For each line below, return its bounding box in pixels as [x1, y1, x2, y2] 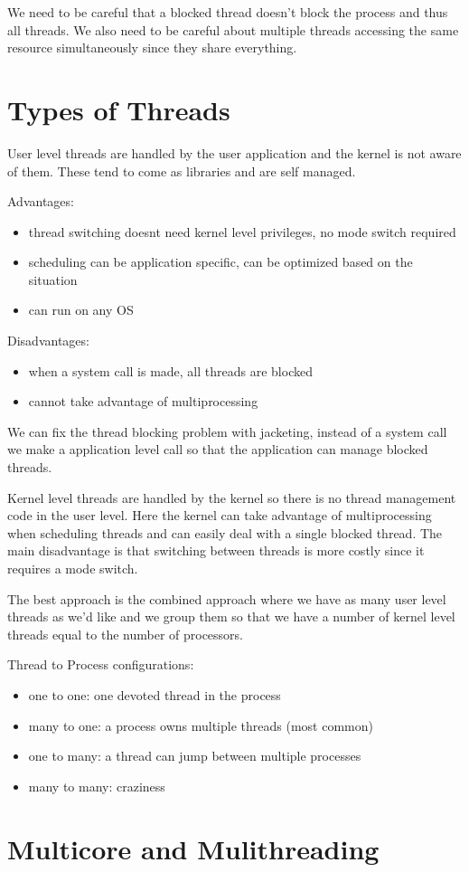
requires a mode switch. [7, 559, 138, 577]
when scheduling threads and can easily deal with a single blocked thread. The [7, 523, 443, 542]
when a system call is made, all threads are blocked [28, 361, 313, 380]
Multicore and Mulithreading [7, 829, 380, 867]
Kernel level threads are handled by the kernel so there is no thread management [7, 488, 456, 507]
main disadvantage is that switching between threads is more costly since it [7, 541, 425, 560]
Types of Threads [7, 90, 230, 128]
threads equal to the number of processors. [7, 624, 244, 643]
